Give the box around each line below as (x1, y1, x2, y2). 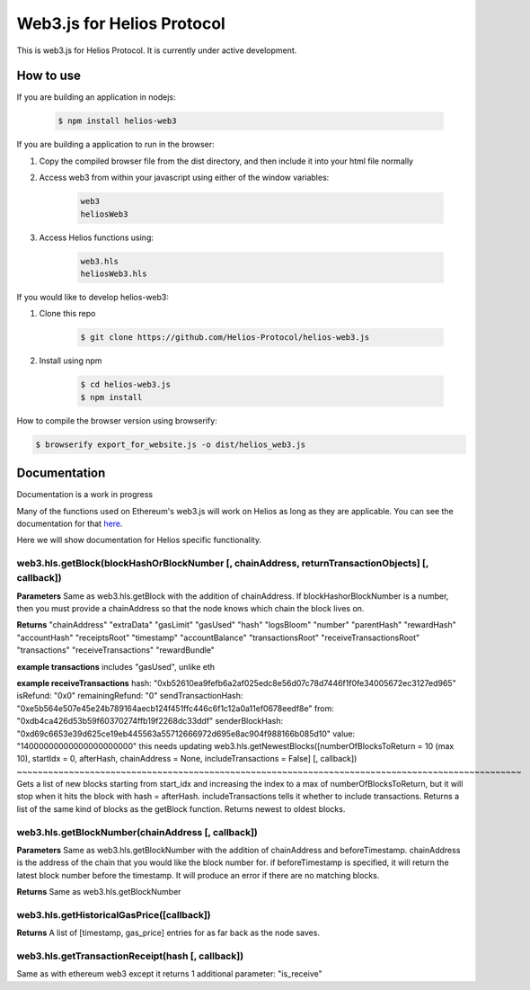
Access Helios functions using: (39, 232, 155, 243)
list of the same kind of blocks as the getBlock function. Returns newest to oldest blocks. (16, 803, 346, 814)
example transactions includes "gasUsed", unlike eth (16, 661, 216, 672)
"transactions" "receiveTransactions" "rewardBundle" (16, 645, 216, 656)
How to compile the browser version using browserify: (16, 415, 217, 426)
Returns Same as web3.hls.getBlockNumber (16, 887, 181, 897)
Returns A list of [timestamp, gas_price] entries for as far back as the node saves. (16, 927, 321, 939)
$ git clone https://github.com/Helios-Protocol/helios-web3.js (80, 333, 370, 343)
